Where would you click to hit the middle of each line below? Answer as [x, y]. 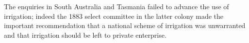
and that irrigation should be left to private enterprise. [85, 35]
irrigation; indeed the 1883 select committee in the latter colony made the [114, 16]
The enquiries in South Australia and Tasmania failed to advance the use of [116, 6]
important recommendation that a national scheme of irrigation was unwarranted [125, 25]
